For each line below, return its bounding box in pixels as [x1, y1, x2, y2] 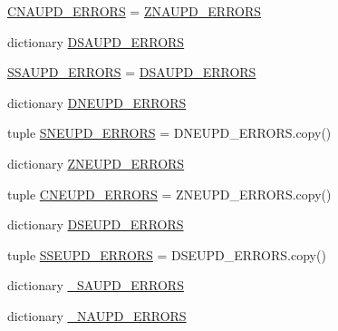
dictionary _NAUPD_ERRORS [7, 306, 187, 325]
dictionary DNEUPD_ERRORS [7, 92, 187, 112]
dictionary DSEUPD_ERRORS [7, 215, 184, 234]
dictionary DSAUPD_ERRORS [7, 32, 185, 51]
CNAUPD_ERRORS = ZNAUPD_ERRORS [7, 2, 262, 20]
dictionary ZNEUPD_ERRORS [7, 153, 185, 172]
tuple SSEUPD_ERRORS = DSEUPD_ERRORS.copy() [7, 245, 326, 264]
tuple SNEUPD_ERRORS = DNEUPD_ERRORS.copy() [7, 123, 332, 142]
